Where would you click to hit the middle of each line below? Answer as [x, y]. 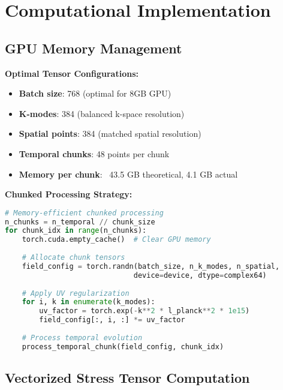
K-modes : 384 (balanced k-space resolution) [102, 113]
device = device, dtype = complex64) [200, 275]
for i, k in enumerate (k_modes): [88, 302]
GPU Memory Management [94, 48]
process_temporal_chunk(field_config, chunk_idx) [123, 346]
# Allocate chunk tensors [73, 258]
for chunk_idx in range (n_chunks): [76, 231]
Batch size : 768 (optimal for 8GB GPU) [95, 93]
